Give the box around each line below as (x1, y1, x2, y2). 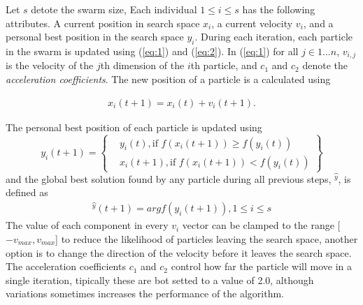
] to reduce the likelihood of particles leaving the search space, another (55, 231, 358, 246)
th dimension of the (100, 58, 185, 73)
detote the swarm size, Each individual (31, 2, 197, 16)
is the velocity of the (6, 58, 94, 73)
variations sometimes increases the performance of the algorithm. (6, 286, 284, 301)
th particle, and (190, 58, 257, 73)
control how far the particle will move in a (171, 259, 353, 274)
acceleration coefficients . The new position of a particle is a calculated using (6, 72, 331, 87)
